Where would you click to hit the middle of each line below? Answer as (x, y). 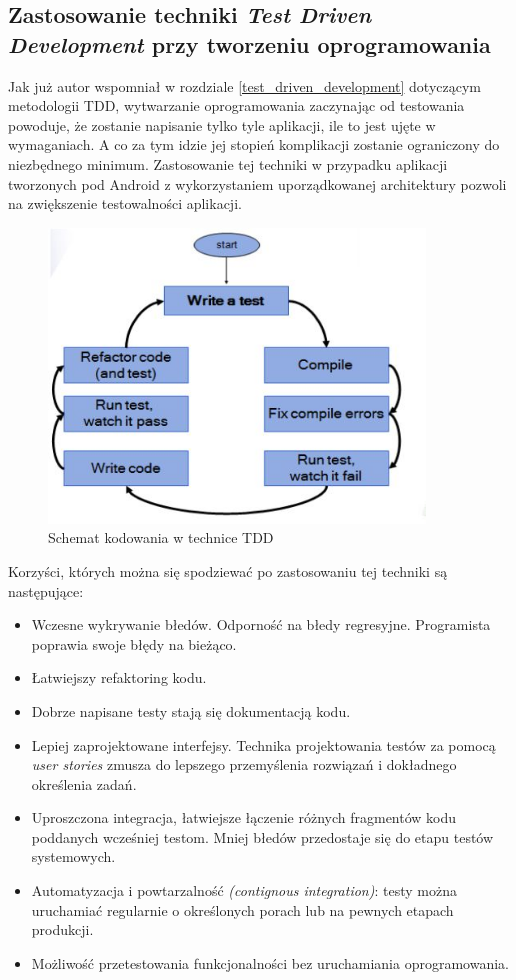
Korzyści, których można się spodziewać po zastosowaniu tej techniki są (228, 570)
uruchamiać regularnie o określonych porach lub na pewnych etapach (242, 909)
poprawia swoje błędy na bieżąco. (134, 643)
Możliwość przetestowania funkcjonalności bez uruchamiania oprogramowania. (270, 962)
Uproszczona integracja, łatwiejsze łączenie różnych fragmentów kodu (244, 817)
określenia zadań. (84, 783)
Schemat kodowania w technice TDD (161, 537)
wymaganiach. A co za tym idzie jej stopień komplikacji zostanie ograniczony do (254, 144)
